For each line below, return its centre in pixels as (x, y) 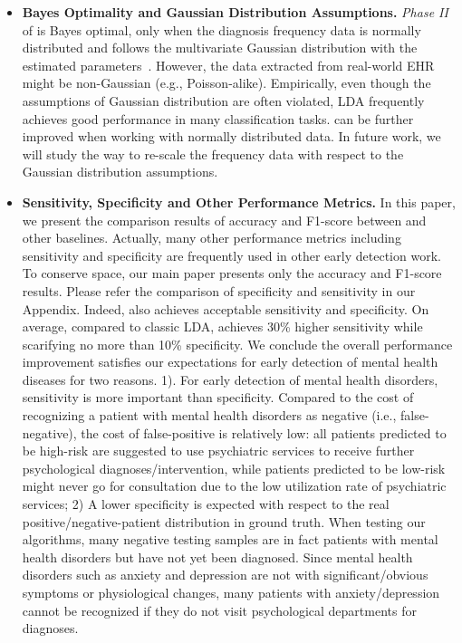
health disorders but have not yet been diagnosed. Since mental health (217, 557)
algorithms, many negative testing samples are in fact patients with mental (230, 539)
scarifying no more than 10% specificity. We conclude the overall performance (237, 344)
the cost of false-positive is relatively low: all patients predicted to (264, 432)
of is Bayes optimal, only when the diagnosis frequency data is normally (221, 29)
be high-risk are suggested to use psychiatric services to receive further (218, 451)
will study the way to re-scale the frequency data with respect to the (213, 154)
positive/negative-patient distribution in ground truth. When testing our (224, 521)
